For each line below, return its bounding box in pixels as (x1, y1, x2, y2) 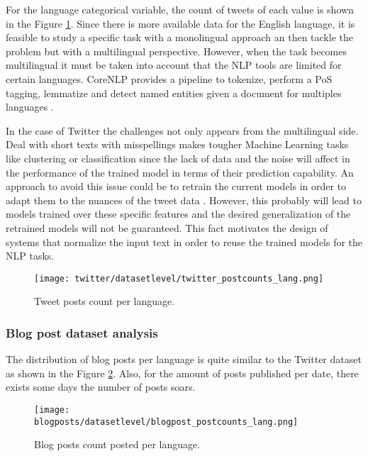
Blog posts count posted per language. (34, 437, 201, 452)
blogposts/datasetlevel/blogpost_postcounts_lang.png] (34, 416, 299, 427)
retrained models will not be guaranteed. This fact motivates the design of (6, 220, 328, 235)
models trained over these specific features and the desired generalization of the (6, 206, 351, 221)
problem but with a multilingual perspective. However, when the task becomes (6, 43, 347, 58)
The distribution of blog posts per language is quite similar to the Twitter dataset (6, 352, 362, 367)
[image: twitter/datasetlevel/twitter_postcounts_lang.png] (34, 273, 324, 284)
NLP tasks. (6, 248, 55, 263)
